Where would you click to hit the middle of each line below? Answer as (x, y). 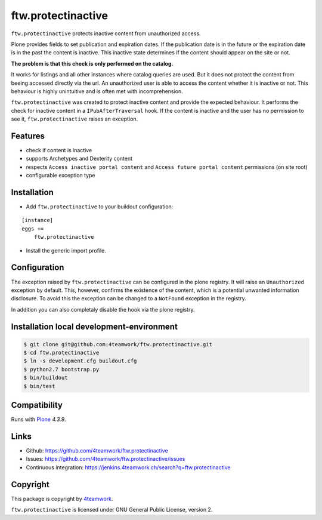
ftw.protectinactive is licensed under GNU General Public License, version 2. (112, 510)
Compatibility (37, 405)
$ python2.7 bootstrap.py (61, 369)
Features (28, 136)
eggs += (33, 229)
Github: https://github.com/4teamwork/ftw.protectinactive (97, 451)
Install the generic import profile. (66, 250)
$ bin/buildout (46, 378)
